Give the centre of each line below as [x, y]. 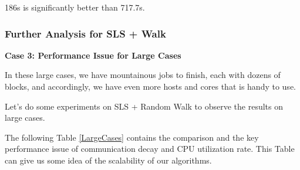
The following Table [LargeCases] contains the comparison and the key [132, 137]
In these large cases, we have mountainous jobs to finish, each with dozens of [143, 75]
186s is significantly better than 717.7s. [75, 7]
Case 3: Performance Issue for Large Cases [93, 55]
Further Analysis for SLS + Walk [85, 33]
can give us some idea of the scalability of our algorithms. [108, 160]
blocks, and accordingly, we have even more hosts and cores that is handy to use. [150, 86]
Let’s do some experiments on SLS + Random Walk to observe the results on [144, 106]
